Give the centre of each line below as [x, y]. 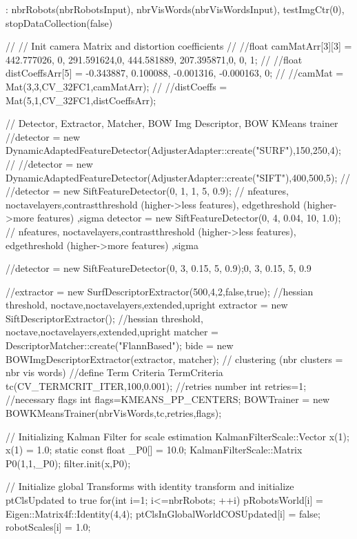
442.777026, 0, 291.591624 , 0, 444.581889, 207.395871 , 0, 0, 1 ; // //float [154, 59]
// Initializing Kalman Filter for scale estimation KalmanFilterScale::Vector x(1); [177, 436]
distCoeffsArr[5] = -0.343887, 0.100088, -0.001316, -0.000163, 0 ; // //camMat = [175, 73]
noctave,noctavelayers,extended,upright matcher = [112, 332]
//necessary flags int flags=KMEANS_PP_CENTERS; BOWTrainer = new [168, 399]
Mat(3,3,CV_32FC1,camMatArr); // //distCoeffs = [116, 86]
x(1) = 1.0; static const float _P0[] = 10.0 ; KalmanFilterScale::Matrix [154, 450]
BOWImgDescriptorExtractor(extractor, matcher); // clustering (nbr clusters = [174, 359]
